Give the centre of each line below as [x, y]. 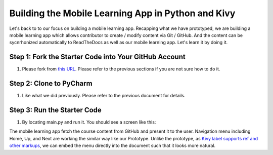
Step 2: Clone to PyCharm [51, 84]
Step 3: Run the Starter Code [56, 110]
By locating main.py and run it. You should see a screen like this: [89, 122]
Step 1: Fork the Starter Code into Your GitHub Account [97, 57]
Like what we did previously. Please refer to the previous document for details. [104, 96]
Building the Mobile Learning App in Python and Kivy [122, 13]
